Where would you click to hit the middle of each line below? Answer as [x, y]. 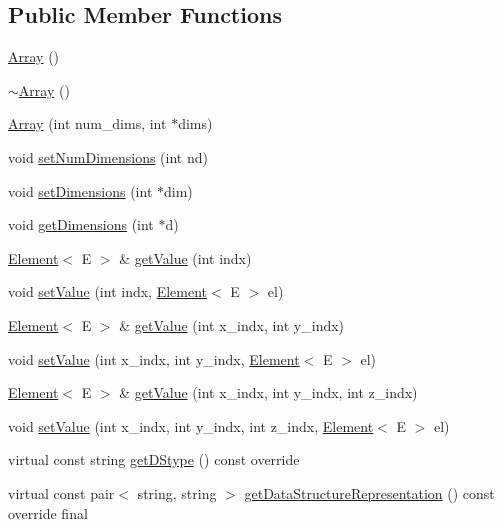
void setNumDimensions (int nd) [108, 156]
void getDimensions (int [81, 224]
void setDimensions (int [80, 190]
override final [48, 512]
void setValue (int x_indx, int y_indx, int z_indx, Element [191, 425]
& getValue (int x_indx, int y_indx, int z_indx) [268, 392]
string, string [177, 492]
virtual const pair [61, 492]
